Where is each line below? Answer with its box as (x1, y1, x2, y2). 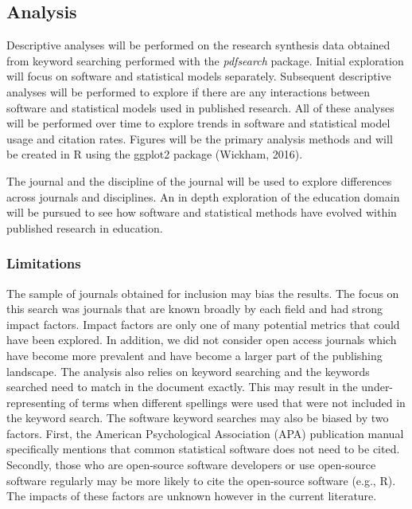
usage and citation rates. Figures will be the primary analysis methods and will (6, 130, 393, 147)
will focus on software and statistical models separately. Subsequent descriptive (6, 68, 391, 84)
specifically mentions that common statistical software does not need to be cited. (6, 440, 400, 457)
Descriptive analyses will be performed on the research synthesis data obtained (6, 37, 391, 53)
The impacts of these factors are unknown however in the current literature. (6, 487, 377, 504)
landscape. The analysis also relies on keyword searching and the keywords (6, 362, 370, 379)
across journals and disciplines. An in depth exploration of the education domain (6, 188, 400, 205)
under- (361, 378, 394, 395)
